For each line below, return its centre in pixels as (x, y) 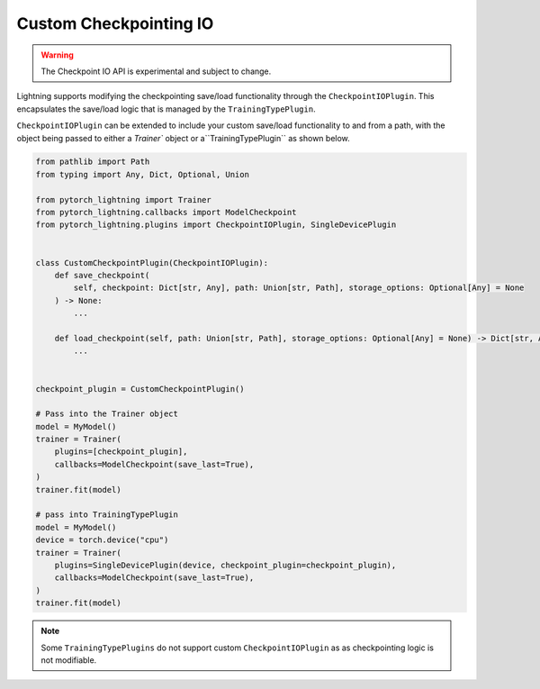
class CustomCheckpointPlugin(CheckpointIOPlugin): (152, 263)
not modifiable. (69, 660)
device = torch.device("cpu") (102, 540)
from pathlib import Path (93, 162)
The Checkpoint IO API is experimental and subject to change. (156, 71)
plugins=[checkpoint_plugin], (121, 452)
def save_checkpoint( (102, 275)
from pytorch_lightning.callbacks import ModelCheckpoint (166, 213)
